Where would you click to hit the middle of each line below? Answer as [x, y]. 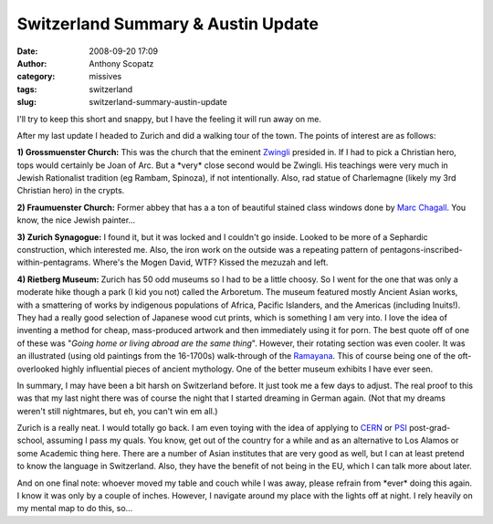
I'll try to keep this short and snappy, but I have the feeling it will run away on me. [169, 119]
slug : [26, 102]
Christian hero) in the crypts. [71, 191]
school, [31, 440]
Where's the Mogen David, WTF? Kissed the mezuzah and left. [210, 262]
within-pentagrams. [54, 262]
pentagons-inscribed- [421, 250]
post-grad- [430, 428]
